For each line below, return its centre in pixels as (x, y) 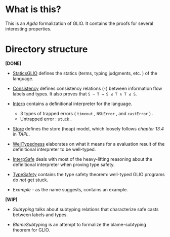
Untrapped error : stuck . (46, 119)
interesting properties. (28, 28)
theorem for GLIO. (31, 230)
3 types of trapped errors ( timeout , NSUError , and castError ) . (87, 113)
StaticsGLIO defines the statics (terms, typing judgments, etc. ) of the (85, 73)
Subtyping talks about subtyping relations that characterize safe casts (86, 209)
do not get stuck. (30, 180)
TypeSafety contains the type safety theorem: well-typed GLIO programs (89, 174)
